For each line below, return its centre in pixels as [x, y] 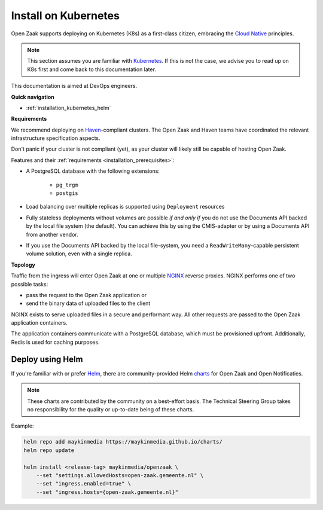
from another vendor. [52, 234]
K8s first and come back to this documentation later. [92, 69]
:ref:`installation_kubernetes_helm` [68, 108]
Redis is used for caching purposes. [55, 342]
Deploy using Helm [47, 359]
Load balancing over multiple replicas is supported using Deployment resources [125, 207]
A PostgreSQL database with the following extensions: [93, 171]
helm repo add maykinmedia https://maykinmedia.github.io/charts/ [123, 442]
